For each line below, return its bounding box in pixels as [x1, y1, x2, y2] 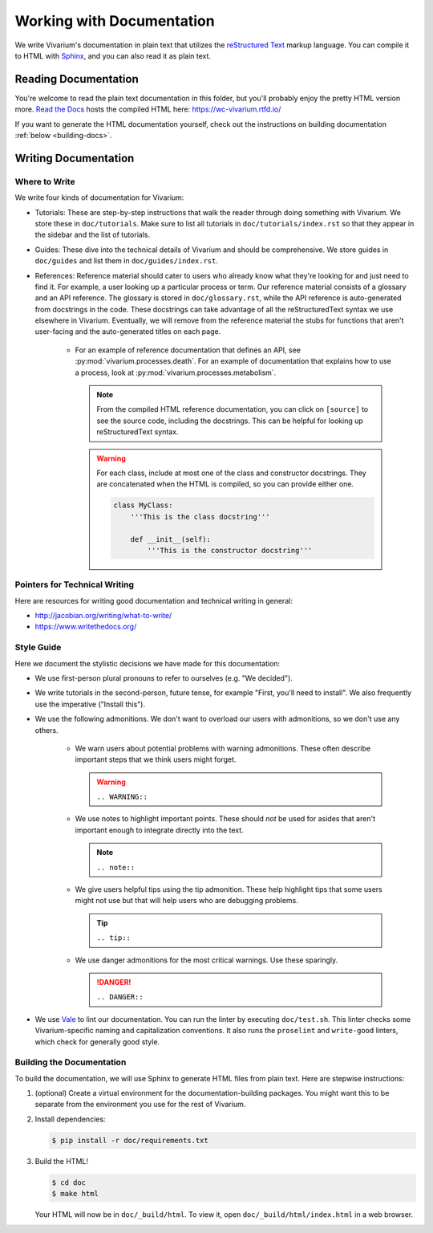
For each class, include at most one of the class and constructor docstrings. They [96, 468, 366, 478]
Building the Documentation [14, 1056, 127, 1068]
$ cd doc [51, 1178, 87, 1187]
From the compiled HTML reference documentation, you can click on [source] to [96, 405, 369, 414]
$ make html [51, 1189, 99, 1198]
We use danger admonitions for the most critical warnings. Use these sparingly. [75, 955, 338, 965]
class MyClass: [113, 501, 173, 510]
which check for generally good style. [34, 1036, 160, 1047]
